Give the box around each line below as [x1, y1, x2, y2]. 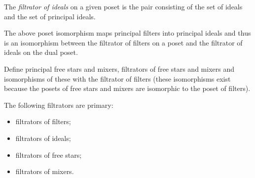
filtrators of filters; [15, 116, 71, 127]
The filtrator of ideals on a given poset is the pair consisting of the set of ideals [4, 1, 243, 11]
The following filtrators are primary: [4, 99, 113, 110]
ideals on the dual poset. [4, 47, 78, 57]
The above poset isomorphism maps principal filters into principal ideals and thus [4, 28, 251, 38]
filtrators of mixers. [15, 166, 74, 177]
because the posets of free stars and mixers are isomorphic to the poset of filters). [4, 83, 251, 93]
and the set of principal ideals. [4, 11, 96, 21]
